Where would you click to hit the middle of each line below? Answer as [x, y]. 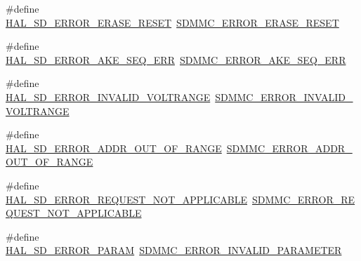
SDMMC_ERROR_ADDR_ [289, 148]
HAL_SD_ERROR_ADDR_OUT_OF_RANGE [114, 148]
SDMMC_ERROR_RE [304, 199]
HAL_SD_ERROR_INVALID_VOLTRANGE [108, 96]
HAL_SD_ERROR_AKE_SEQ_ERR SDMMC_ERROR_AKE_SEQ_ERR [176, 59]
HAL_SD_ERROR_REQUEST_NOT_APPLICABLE [127, 199]
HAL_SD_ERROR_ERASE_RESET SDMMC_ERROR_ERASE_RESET [172, 22]
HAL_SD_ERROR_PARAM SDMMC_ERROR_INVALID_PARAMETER [174, 250]
